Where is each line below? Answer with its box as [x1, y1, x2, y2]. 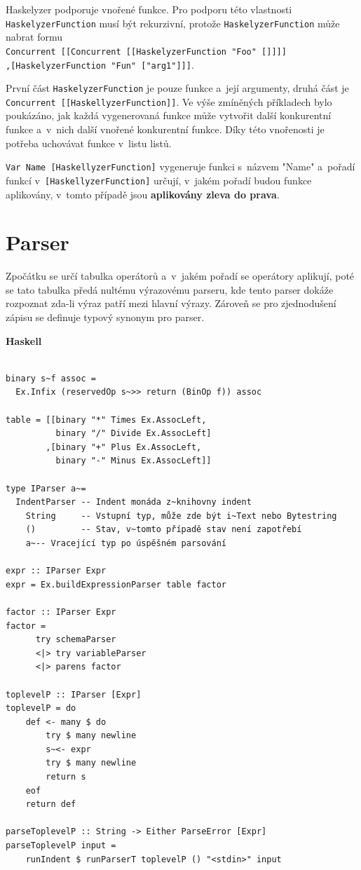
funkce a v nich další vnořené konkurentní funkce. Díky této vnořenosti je [6, 122, 325, 137]
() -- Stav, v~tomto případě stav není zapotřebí [25, 524, 302, 535]
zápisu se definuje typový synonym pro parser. [6, 310, 205, 325]
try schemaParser [35, 634, 116, 645]
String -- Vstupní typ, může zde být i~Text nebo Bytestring [25, 510, 337, 521]
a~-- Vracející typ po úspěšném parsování [25, 538, 226, 548]
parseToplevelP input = [6, 841, 116, 851]
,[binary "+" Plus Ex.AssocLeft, [46, 442, 202, 452]
